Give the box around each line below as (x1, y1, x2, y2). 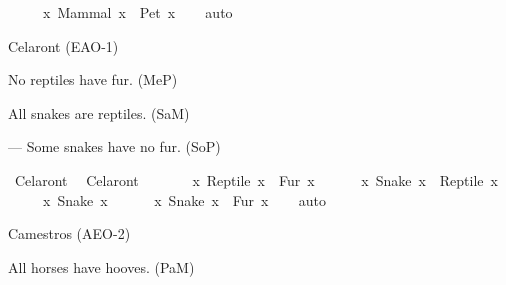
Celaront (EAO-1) (8, 35, 119, 56)
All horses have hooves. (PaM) (8, 256, 195, 277)
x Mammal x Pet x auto (42, 2, 233, 22)
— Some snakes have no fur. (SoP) (8, 136, 221, 157)
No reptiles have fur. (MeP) (8, 69, 178, 90)
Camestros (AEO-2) (8, 223, 131, 244)
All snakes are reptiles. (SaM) (8, 102, 190, 123)
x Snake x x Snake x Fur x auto (42, 189, 326, 210)
